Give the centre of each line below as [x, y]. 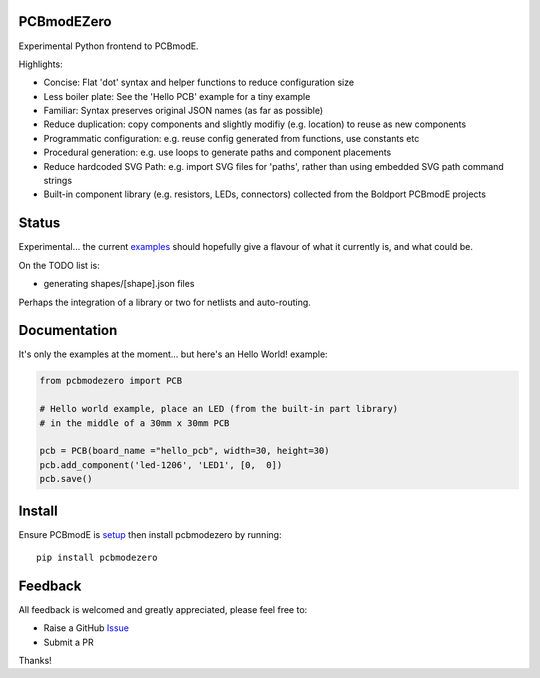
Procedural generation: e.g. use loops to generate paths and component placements [217, 152]
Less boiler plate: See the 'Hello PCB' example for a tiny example [177, 96]
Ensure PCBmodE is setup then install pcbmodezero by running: [150, 534]
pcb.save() [66, 479]
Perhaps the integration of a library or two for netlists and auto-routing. [165, 302]
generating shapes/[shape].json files [119, 284]
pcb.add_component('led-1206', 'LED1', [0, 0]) [161, 464]
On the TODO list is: [59, 265]
